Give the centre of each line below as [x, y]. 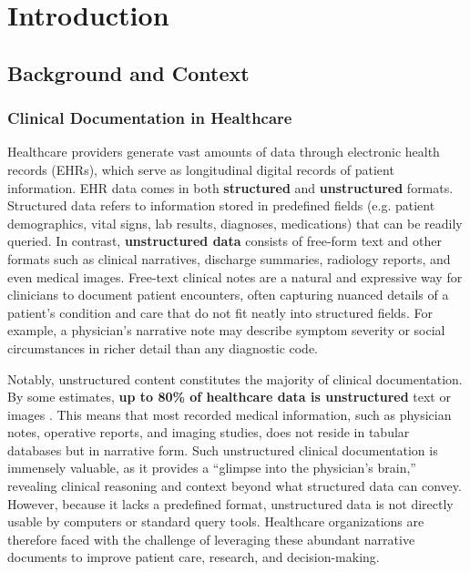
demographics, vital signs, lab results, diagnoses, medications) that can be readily [235, 223]
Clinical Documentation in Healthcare [150, 118]
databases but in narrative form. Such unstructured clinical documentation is [223, 449]
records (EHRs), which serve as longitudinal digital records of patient [201, 169]
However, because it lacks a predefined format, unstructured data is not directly [230, 503]
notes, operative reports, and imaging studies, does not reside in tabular [209, 432]
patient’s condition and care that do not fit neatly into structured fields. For [220, 312]
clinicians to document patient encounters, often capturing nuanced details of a [228, 295]
